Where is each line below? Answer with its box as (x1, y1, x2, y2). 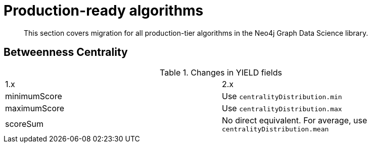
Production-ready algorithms (4, 2, 204, 19)
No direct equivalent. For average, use (222, 115, 367, 125)
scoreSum (5, 119, 44, 129)
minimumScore (5, 91, 62, 101)
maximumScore (5, 103, 65, 113)
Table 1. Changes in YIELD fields (160, 67, 282, 78)
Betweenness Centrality (4, 46, 128, 59)
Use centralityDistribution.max (222, 103, 342, 113)
